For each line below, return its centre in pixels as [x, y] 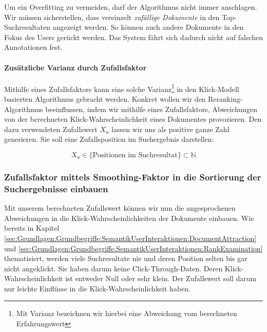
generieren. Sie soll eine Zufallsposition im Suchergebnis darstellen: [109, 139]
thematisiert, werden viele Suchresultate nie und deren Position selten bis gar [126, 258]
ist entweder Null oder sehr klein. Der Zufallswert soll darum [161, 278]
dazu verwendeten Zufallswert [51, 129]
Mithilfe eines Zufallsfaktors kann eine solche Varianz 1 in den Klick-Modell [122, 88]
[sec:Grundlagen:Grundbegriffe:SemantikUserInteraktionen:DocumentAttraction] [130, 238]
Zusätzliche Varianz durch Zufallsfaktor [75, 67]
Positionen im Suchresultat [135, 155]
